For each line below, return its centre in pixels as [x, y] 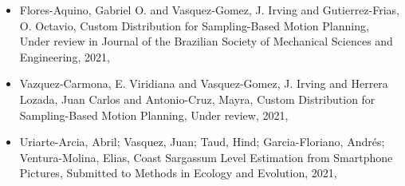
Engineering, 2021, [65, 56]
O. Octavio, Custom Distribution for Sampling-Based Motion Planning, [194, 25]
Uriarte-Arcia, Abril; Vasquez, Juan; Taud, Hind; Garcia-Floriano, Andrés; [202, 142]
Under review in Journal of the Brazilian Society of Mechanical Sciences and [206, 41]
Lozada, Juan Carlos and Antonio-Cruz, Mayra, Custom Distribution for [197, 99]
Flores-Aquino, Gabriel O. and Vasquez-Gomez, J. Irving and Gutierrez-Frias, [210, 10]
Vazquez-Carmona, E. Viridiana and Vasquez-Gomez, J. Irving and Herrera [204, 83]
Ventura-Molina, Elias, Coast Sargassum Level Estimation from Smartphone [206, 157]
